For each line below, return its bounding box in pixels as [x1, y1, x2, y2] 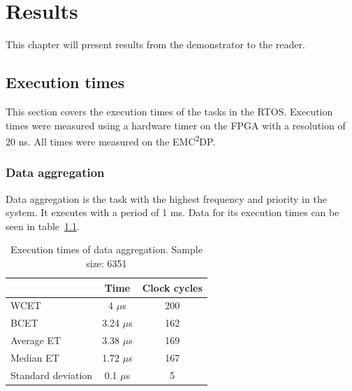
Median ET [10, 350, 59, 364]
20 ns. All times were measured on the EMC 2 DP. [6, 132, 216, 148]
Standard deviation [10, 367, 93, 382]
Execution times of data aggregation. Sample [10, 242, 203, 257]
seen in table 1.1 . [6, 218, 80, 233]
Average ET [10, 333, 61, 348]
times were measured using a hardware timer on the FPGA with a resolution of [6, 118, 346, 132]
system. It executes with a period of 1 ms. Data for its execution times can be [6, 205, 339, 220]
